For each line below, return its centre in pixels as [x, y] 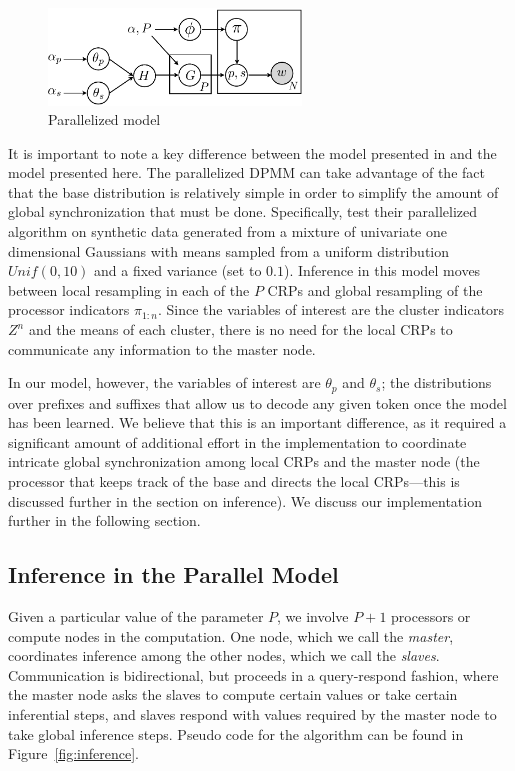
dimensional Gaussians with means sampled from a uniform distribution [229, 250]
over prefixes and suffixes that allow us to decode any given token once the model [257, 402]
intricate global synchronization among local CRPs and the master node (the [244, 461]
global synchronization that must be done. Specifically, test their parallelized [242, 211]
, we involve [313, 616]
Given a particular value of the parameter [136, 616]
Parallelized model [104, 119]
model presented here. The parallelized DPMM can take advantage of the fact [246, 172]
